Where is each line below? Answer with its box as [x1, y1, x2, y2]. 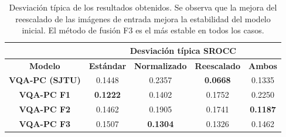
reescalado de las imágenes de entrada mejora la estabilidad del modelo [15, 12, 271, 25]
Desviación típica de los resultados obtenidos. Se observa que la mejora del [9, 1, 277, 13]
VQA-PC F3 [19, 118, 71, 129]
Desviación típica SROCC [130, 44, 236, 56]
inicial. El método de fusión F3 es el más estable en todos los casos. [22, 24, 264, 36]
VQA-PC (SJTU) [9, 74, 81, 86]
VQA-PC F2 [19, 103, 71, 115]
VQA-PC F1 [19, 88, 71, 101]
